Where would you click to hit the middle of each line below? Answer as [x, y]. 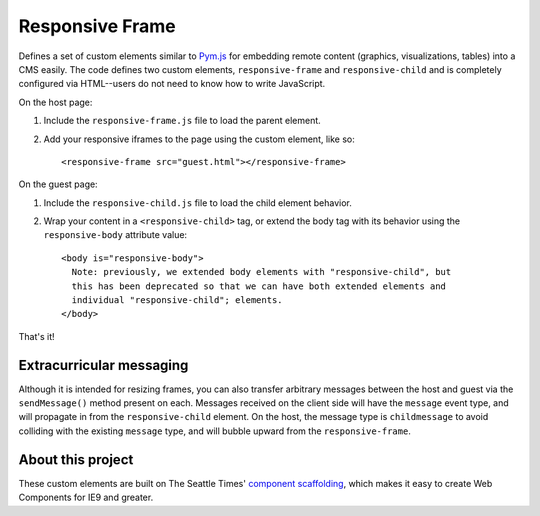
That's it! [36, 336]
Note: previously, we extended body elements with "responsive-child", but [261, 272]
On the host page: [55, 102]
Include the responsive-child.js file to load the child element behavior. [197, 202]
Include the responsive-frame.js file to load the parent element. [182, 121]
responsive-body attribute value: [115, 235]
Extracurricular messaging [103, 365]
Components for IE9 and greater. [86, 497]
